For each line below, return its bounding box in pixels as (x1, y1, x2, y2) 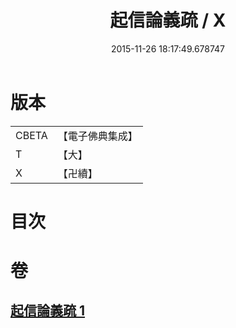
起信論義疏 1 (10, 302, 86, 320)
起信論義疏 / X (109, 9, 227, 32)
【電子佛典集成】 (57, 129, 138, 143)
